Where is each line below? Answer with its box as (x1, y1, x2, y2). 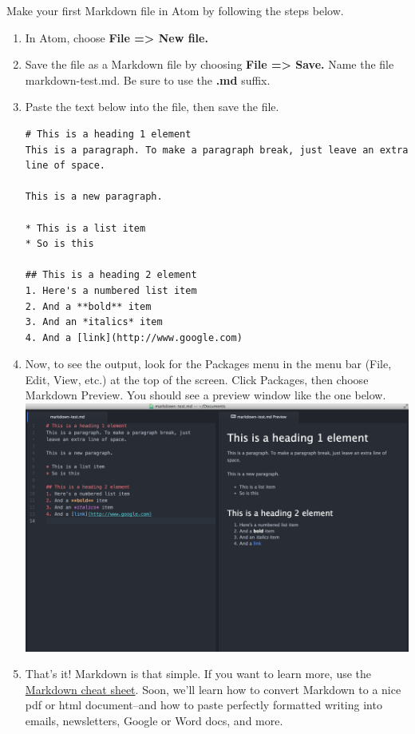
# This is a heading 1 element (25, 128, 192, 140)
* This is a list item (25, 222, 146, 234)
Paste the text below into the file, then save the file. (25, 98, 279, 115)
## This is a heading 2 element (25, 269, 197, 281)
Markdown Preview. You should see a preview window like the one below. (25, 387, 386, 403)
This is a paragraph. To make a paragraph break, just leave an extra (25, 144, 409, 156)
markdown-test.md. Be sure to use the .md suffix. (25, 71, 271, 88)
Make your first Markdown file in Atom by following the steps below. (6, 2, 344, 18)
